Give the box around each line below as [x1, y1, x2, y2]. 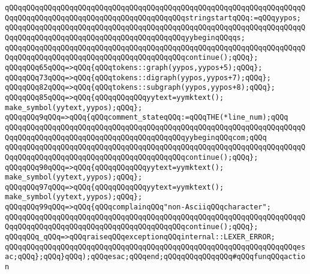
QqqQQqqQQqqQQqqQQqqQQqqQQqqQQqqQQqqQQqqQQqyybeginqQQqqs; [5, 33, 245, 42]
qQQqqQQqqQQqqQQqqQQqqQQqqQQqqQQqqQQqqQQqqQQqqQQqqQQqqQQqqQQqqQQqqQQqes [5, 242, 306, 251]
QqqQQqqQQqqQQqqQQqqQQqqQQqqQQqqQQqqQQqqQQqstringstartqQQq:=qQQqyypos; [5, 13, 301, 22]
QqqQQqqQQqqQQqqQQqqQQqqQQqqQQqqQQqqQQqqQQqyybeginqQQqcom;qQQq [5, 133, 267, 142]
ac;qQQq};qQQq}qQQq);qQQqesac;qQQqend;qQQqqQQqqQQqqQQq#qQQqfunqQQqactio [5, 252, 306, 261]
